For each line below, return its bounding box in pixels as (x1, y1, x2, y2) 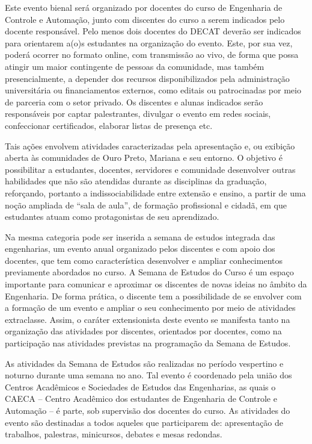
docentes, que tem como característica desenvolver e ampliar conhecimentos (5, 254, 283, 266)
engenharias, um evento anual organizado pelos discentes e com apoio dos (5, 242, 275, 255)
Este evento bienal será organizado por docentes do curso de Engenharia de (5, 1, 283, 13)
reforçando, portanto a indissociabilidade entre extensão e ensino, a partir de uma (5, 186, 306, 199)
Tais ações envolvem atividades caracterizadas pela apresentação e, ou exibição (5, 139, 295, 152)
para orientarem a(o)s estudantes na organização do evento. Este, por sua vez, (5, 36, 293, 49)
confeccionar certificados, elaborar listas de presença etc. (5, 119, 213, 131)
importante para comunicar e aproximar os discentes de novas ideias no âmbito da (5, 278, 307, 290)
